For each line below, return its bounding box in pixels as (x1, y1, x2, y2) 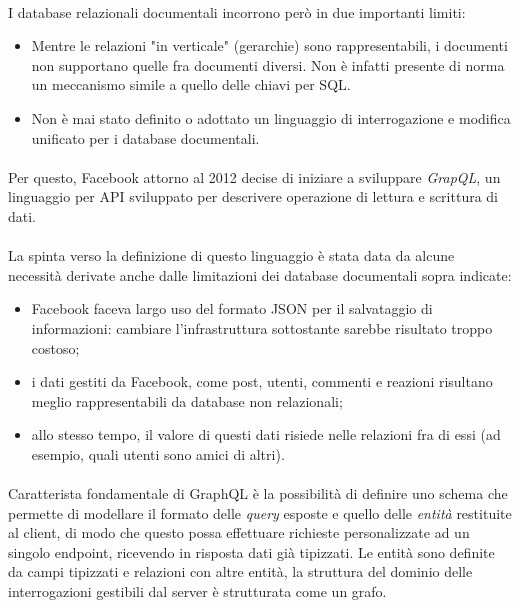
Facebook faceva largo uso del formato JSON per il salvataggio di (31, 298, 433, 319)
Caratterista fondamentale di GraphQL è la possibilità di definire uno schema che (8, 483, 508, 504)
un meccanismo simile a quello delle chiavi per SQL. (31, 74, 351, 95)
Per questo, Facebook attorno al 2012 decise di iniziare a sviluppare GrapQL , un (8, 166, 501, 187)
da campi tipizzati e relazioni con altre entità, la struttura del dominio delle (8, 561, 473, 582)
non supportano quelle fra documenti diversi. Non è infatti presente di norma (31, 54, 505, 75)
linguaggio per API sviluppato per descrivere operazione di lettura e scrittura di (8, 186, 498, 207)
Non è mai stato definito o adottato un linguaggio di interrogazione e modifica (31, 107, 511, 128)
